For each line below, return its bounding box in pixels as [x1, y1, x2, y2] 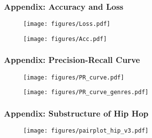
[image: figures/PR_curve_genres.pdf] [23, 89, 149, 96]
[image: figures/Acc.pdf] [23, 35, 107, 42]
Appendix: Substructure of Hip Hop [4, 107, 149, 119]
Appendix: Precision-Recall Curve [4, 54, 140, 66]
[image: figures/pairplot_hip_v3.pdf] [23, 127, 149, 135]
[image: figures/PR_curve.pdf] [23, 74, 124, 81]
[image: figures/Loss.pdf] [23, 20, 110, 28]
